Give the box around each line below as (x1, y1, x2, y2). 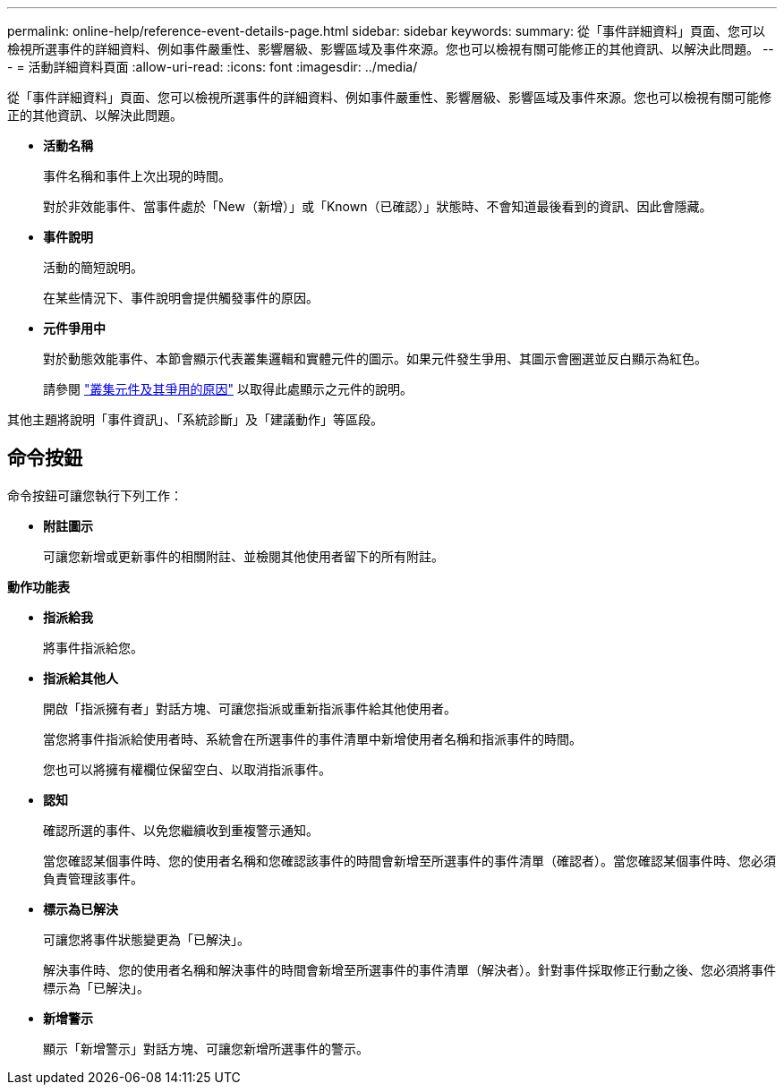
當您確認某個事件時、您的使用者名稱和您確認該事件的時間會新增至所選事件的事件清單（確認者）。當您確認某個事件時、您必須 (43, 852, 776, 868)
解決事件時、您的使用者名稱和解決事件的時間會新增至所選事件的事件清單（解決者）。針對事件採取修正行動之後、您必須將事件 (43, 961, 776, 977)
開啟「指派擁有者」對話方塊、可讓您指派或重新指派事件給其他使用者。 (43, 700, 456, 716)
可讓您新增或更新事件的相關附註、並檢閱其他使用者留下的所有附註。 (43, 548, 444, 564)
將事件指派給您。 (43, 639, 143, 655)
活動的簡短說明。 (43, 260, 143, 275)
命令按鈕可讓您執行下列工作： (7, 487, 183, 503)
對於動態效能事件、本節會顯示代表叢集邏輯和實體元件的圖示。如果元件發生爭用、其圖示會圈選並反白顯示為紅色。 (43, 351, 707, 366)
